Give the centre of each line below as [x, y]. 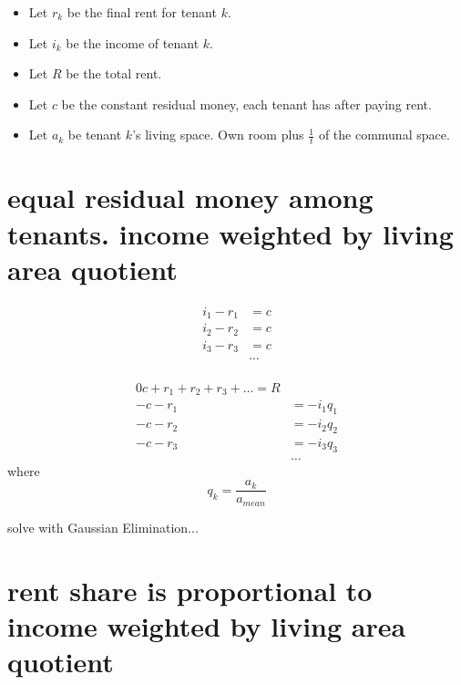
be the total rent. [114, 73]
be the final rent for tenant [142, 12]
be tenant [95, 135]
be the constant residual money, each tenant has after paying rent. [246, 104]
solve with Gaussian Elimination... [103, 527]
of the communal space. [384, 135]
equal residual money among [190, 197]
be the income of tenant [133, 42]
